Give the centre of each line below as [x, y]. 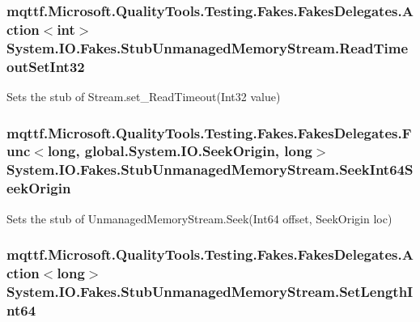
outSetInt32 [46, 66]
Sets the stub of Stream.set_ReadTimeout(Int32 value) [144, 96]
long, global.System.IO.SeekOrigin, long [180, 151]
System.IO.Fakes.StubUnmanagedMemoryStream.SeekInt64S [210, 169]
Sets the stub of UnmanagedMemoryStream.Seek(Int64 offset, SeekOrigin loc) [199, 218]
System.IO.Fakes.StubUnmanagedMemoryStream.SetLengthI [210, 291]
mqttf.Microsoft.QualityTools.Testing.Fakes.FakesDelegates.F [209, 132]
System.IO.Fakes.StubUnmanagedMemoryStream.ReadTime [208, 47]
